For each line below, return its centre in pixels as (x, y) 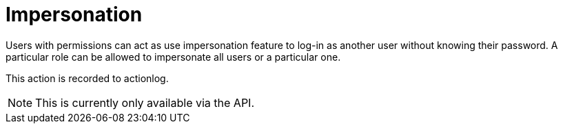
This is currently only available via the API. (145, 102)
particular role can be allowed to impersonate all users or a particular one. (173, 57)
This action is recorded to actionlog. (87, 78)
